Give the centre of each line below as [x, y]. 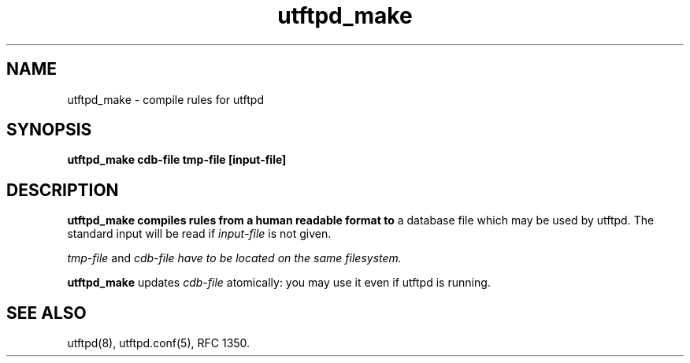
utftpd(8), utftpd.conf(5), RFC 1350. [159, 343]
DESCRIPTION [63, 190]
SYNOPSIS [49, 130]
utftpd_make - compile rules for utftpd [166, 99]
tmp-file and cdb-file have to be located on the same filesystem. [234, 258]
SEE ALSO [46, 313]
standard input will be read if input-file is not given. [199, 234]
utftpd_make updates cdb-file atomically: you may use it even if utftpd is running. [279, 283]
